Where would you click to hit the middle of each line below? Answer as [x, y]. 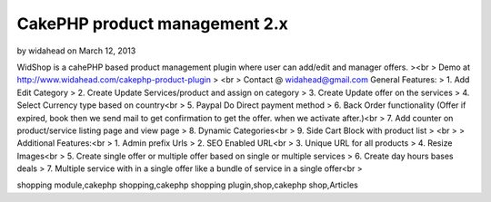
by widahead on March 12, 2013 [76, 51]
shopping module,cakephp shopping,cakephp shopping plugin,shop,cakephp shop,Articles [187, 185]
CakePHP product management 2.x [152, 24]
